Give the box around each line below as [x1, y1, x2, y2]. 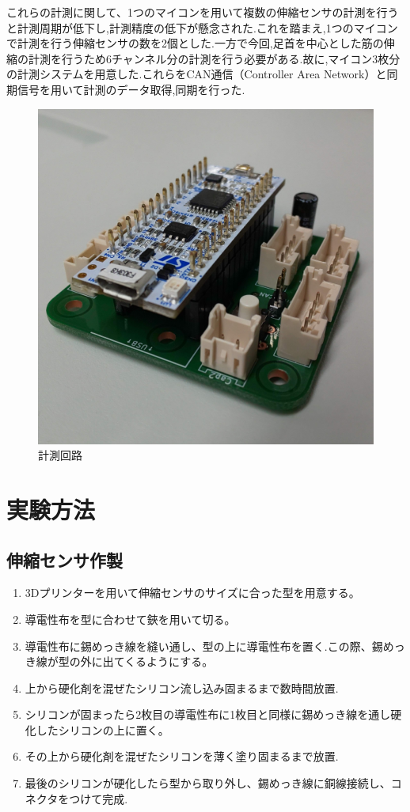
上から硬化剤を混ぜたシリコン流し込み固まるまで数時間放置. [25, 679, 339, 696]
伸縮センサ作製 [6, 547, 123, 572]
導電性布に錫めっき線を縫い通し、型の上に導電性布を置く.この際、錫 [25, 637, 383, 654]
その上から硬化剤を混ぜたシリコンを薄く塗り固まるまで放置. [25, 748, 339, 765]
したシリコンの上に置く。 [36, 721, 169, 738]
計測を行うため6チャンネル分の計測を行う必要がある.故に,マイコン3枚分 [28, 50, 401, 66]
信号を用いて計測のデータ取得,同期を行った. [17, 81, 245, 97]
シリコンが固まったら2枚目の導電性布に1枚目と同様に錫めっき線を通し [25, 706, 391, 723]
